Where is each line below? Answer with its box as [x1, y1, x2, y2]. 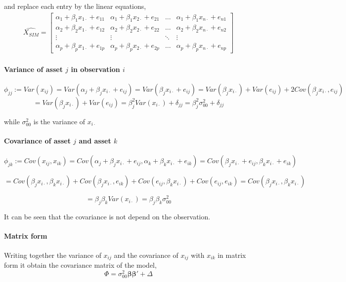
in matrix [217, 249, 246, 260]
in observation [71, 64, 120, 74]
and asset [79, 136, 111, 146]
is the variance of [33, 116, 86, 126]
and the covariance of [114, 249, 178, 260]
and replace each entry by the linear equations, [4, 1, 146, 11]
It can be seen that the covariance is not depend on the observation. [4, 211, 211, 222]
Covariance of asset [4, 136, 71, 146]
